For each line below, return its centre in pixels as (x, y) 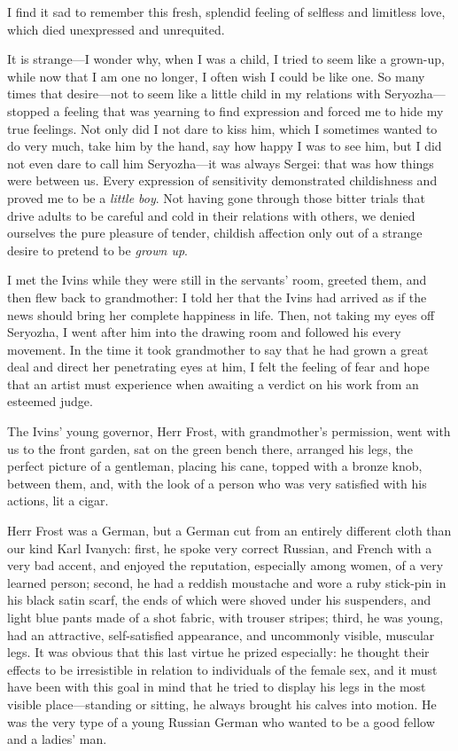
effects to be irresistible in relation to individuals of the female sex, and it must (222, 669)
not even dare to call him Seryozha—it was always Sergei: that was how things (221, 163)
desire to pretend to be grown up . (97, 250)
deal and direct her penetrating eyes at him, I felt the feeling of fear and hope (218, 367)
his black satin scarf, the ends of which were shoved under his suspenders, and (219, 600)
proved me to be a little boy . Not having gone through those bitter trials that (216, 197)
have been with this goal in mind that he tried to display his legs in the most (217, 687)
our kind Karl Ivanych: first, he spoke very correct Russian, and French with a (220, 548)
